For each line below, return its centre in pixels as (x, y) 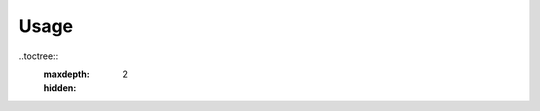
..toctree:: (38, 56)
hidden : (60, 88)
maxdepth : (66, 74)
